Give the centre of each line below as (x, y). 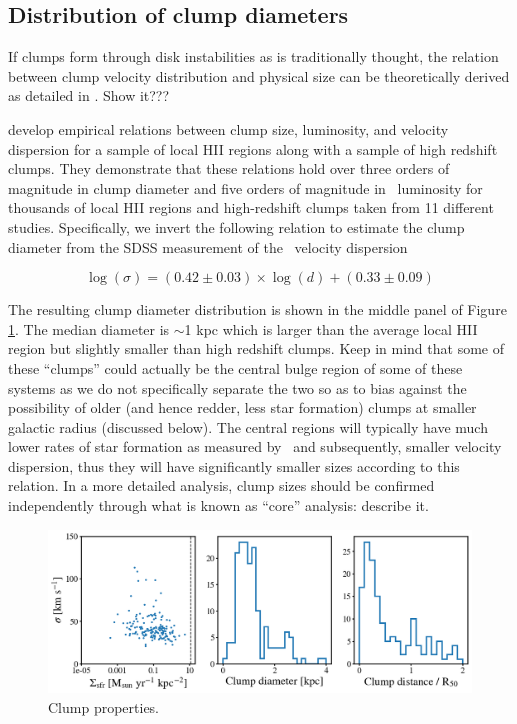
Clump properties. (104, 706)
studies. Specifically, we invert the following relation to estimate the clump (236, 226)
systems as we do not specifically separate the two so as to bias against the (237, 387)
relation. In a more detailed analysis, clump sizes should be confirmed (221, 485)
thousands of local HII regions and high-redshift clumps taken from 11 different (251, 207)
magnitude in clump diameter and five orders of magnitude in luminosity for (245, 187)
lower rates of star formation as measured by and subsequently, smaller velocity (255, 446)
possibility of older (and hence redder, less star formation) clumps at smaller (242, 407)
